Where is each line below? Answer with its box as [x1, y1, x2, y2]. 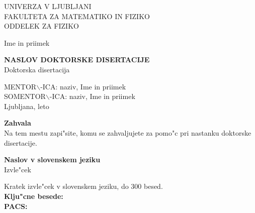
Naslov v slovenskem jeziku [4, 154, 101, 165]
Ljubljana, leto [4, 100, 49, 111]
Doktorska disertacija [4, 64, 70, 74]
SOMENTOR [4, 91, 46, 101]
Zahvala [4, 118, 31, 128]
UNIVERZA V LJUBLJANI [4, 1, 92, 11]
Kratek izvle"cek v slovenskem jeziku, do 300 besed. [4, 181, 163, 191]
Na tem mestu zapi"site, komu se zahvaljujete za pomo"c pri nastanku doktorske [4, 127, 251, 138]
